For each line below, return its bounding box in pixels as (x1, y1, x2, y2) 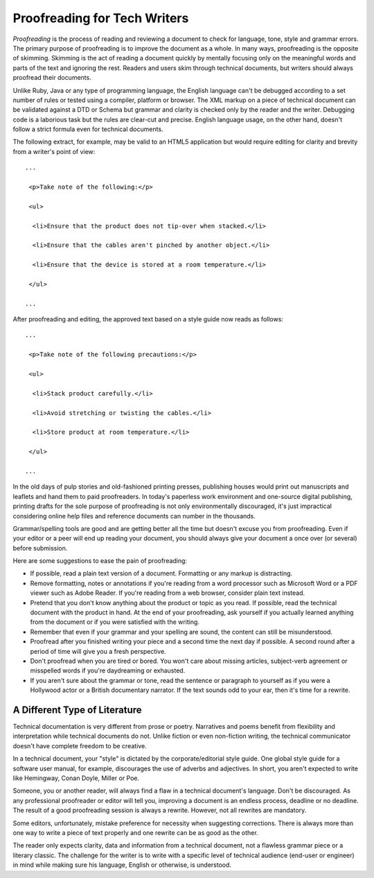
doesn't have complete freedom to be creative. (12, 741, 147, 750)
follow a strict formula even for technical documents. (12, 125, 163, 133)
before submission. (12, 543, 68, 552)
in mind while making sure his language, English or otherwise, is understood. (12, 861, 232, 869)
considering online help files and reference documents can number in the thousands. (12, 512, 256, 520)
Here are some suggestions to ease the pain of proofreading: (12, 557, 187, 565)
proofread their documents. (12, 74, 91, 82)
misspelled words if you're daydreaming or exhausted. (30, 666, 186, 675)
